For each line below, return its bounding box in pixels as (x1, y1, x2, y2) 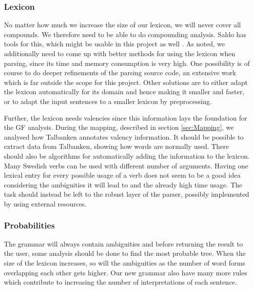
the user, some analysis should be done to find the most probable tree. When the (4, 248, 246, 258)
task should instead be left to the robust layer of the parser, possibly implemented (4, 189, 250, 199)
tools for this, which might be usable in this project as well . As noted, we (4, 39, 225, 49)
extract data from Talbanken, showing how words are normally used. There (4, 141, 229, 151)
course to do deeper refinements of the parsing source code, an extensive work (4, 67, 236, 78)
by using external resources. (4, 198, 87, 208)
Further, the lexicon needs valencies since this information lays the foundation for (4, 112, 247, 123)
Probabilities (4, 219, 55, 231)
